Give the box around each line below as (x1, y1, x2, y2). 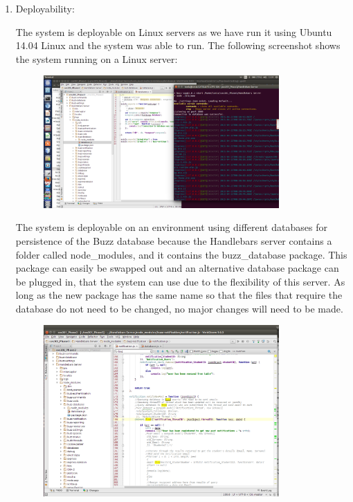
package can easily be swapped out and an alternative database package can (15, 261, 339, 275)
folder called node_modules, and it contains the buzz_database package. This (15, 247, 347, 261)
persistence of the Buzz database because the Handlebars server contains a (15, 233, 332, 248)
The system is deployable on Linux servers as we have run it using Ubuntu (15, 24, 332, 39)
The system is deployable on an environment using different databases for (15, 220, 327, 234)
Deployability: (15, 1, 75, 15)
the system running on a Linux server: (15, 51, 178, 66)
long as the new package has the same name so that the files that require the (15, 288, 343, 302)
